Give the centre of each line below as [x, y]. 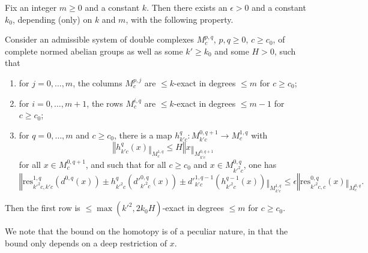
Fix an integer [31, 7]
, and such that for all [126, 164]
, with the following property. [179, 19]
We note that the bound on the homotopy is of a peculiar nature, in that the [146, 231]
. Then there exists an [187, 7]
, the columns [98, 82]
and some [232, 51]
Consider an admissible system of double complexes [100, 39]
